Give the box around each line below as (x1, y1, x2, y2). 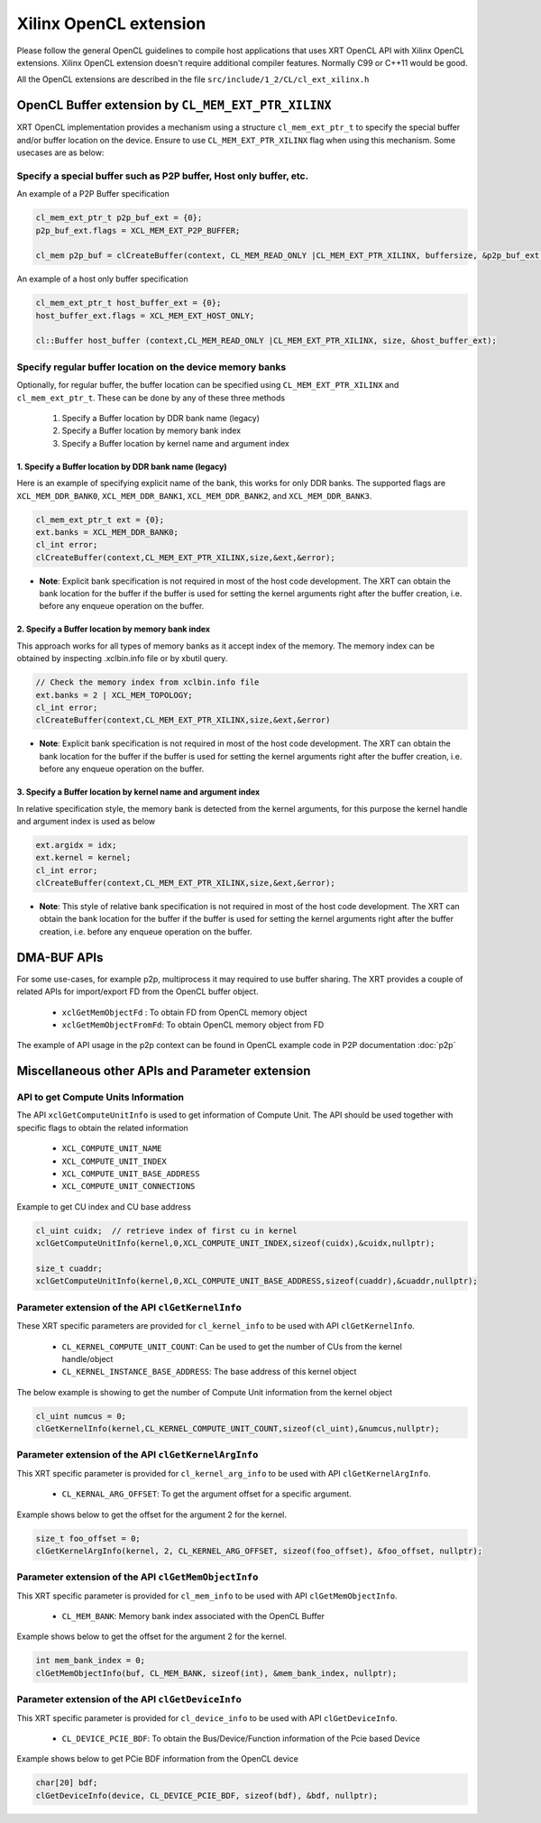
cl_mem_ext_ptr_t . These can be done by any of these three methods (16, 392, 286, 403)
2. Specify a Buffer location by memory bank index (16, 623, 211, 635)
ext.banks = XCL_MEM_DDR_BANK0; (35, 527, 179, 537)
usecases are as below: (16, 147, 105, 158)
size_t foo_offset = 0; (35, 1533, 142, 1543)
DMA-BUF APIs (16, 950, 104, 965)
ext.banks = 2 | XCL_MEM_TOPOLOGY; (35, 690, 193, 700)
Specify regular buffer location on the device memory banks (16, 361, 287, 373)
